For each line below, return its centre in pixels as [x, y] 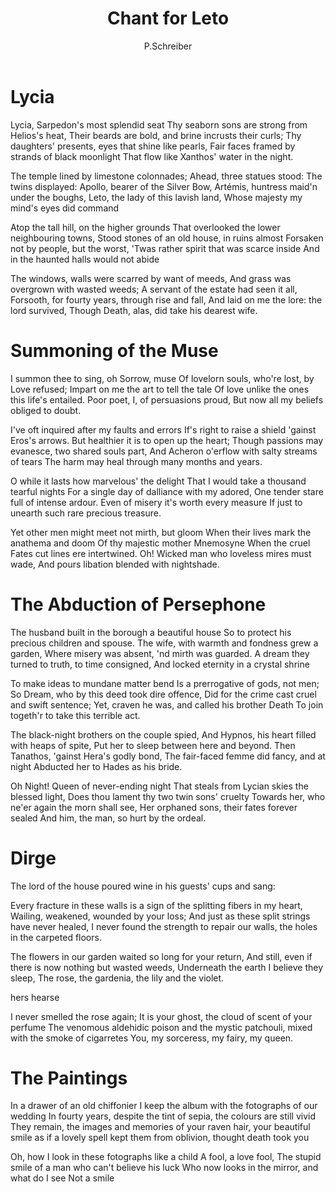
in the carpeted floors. [56, 937]
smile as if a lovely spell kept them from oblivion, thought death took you [160, 1138]
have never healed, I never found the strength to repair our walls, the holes [164, 926]
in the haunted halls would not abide [85, 259]
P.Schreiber [168, 46]
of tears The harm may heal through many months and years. [136, 461]
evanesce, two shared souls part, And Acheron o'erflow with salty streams [164, 451]
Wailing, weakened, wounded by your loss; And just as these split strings [160, 916]
